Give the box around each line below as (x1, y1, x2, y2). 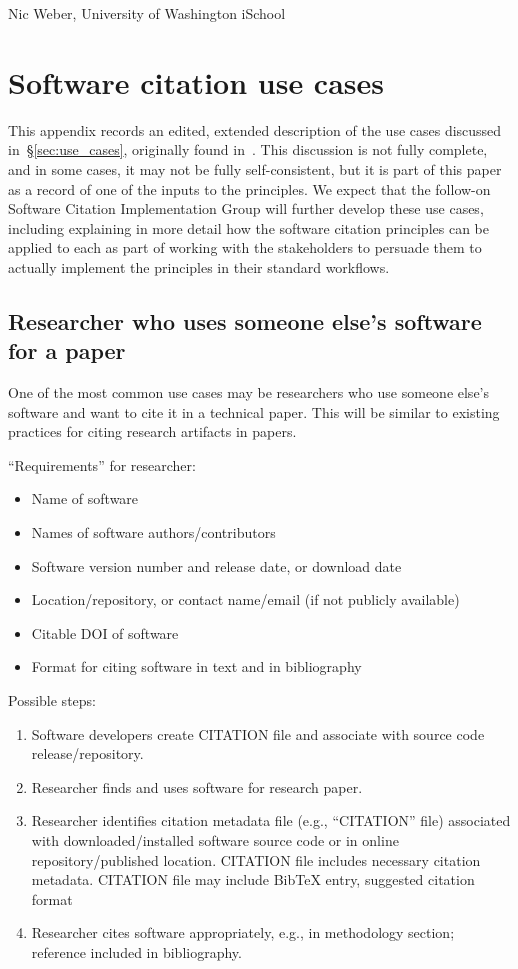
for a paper (8, 335, 126, 366)
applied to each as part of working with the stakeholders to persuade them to (8, 237, 482, 258)
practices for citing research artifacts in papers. (8, 421, 297, 442)
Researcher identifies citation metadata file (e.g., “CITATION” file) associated (31, 810, 511, 831)
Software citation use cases (8, 61, 385, 102)
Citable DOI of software (31, 622, 179, 643)
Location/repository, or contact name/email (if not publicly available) (31, 589, 460, 610)
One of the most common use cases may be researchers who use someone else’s (8, 382, 490, 403)
